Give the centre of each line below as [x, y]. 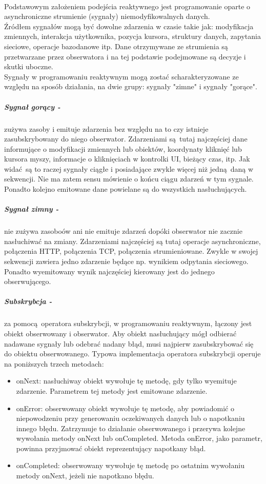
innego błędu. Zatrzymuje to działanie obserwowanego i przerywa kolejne [131, 428]
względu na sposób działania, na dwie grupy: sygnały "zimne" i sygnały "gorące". [131, 86]
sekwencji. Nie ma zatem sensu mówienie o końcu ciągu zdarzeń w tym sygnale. [129, 179]
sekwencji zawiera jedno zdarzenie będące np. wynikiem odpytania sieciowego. [126, 261]
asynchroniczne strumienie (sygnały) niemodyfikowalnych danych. [107, 16]
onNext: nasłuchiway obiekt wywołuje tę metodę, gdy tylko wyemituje [126, 381]
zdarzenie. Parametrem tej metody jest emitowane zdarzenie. [112, 390]
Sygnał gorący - [32, 106]
